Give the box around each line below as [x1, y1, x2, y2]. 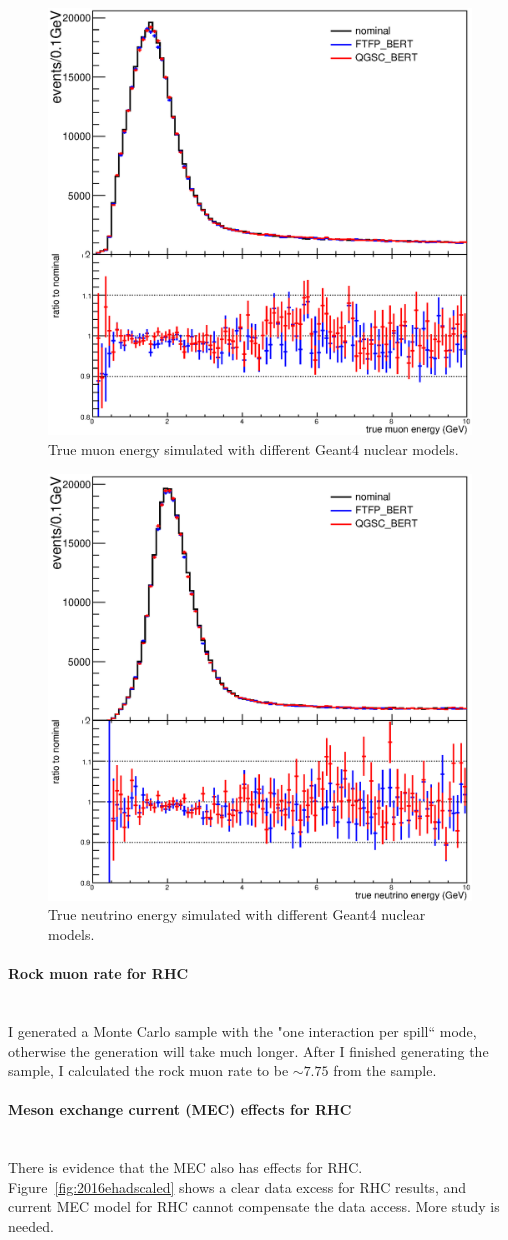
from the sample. [333, 1060, 437, 1081]
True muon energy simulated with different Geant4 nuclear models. [48, 438, 459, 459]
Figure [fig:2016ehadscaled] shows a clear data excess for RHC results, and [8, 1176, 467, 1197]
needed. [8, 1215, 54, 1236]
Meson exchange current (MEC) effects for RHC [8, 1099, 352, 1120]
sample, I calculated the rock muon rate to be [8, 1060, 289, 1081]
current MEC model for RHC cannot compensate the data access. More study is [8, 1196, 500, 1217]
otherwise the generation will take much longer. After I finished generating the [8, 1040, 489, 1061]
